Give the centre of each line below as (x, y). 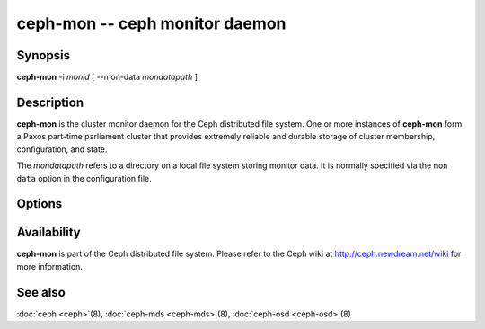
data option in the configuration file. (84, 178)
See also (41, 292)
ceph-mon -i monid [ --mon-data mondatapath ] (107, 77)
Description (50, 102)
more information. (49, 266)
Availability (48, 232)
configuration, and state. (62, 149)
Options (40, 204)
